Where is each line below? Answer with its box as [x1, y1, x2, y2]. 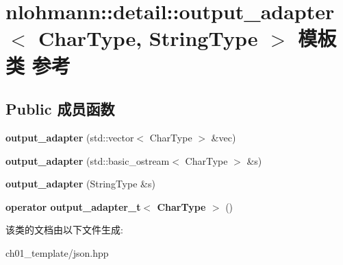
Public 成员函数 [5, 98, 115, 119]
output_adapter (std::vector [5, 130, 134, 144]
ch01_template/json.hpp [5, 245, 109, 260]
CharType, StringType [38, 24, 258, 52]
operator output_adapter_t [5, 199, 141, 214]
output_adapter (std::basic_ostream [5, 153, 170, 168]
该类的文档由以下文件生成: [5, 222, 123, 237]
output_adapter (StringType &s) [5, 176, 155, 191]
